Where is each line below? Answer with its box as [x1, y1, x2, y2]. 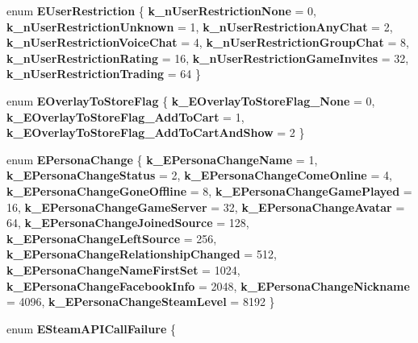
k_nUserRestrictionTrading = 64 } [6, 65, 202, 82]
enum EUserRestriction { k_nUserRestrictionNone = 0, [6, 2, 316, 19]
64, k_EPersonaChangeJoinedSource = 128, [6, 214, 249, 231]
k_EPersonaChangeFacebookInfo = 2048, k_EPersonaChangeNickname [6, 277, 410, 294]
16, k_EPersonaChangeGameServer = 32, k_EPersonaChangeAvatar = [6, 198, 405, 215]
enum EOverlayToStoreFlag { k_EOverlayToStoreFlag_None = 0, [6, 92, 375, 109]
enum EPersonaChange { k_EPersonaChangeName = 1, [6, 151, 318, 167]
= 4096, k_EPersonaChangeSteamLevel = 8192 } [6, 293, 275, 310]
